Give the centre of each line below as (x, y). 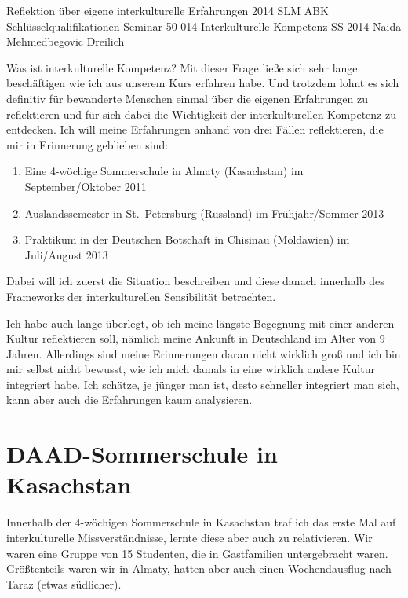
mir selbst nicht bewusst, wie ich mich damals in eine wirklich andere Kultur (191, 369)
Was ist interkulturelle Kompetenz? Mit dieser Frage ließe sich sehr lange (182, 67)
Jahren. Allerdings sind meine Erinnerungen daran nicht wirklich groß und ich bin (204, 353)
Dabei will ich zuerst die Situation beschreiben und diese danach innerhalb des (195, 281)
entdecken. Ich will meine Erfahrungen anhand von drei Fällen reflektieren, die (195, 129)
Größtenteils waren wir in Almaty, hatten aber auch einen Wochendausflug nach (199, 569)
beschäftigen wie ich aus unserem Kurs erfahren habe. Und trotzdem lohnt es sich (203, 83)
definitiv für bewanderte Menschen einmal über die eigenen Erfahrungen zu (187, 98)
